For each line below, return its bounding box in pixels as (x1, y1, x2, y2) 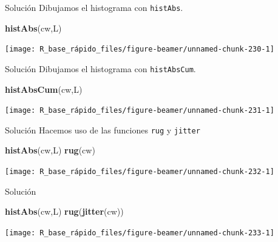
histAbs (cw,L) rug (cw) (5, 144, 95, 156)
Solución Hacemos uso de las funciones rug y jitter (5, 123, 200, 136)
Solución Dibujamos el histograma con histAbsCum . (5, 62, 196, 75)
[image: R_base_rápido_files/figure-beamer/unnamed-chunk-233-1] (5, 228, 274, 237)
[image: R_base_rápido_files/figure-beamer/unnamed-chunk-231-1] (5, 106, 274, 115)
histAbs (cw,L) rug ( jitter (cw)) (5, 205, 124, 218)
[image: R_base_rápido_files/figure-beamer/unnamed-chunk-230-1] (5, 45, 274, 54)
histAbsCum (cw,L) (5, 82, 83, 95)
